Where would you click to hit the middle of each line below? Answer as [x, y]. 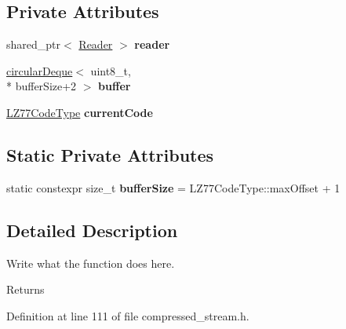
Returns [25, 289]
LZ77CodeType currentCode [80, 112]
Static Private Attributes [110, 154]
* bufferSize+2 [42, 86]
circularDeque [40, 70]
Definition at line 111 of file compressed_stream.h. [128, 315]
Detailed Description [92, 230]
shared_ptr [34, 44]
